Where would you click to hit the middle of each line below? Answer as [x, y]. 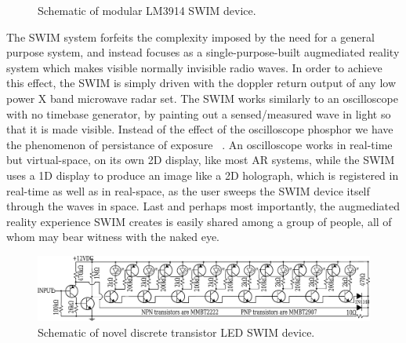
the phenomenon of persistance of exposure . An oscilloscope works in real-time [199, 144]
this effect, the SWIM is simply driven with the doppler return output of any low [201, 83]
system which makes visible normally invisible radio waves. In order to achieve [194, 67]
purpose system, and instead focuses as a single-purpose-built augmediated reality [203, 52]
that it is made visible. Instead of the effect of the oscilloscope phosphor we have [200, 129]
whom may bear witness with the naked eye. [113, 237]
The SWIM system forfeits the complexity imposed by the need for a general [190, 36]
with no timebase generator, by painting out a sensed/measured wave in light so [199, 113]
